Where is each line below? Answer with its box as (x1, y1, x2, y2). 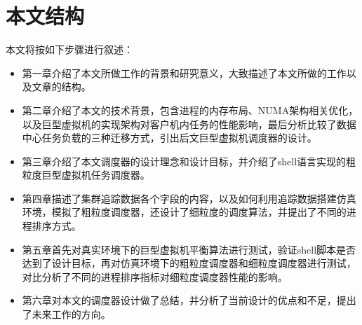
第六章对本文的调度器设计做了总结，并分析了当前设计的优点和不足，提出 (22, 293, 356, 307)
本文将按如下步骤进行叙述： (6, 42, 133, 57)
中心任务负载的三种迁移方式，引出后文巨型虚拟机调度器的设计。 (22, 130, 317, 145)
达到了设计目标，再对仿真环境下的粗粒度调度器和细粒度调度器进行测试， (22, 256, 356, 270)
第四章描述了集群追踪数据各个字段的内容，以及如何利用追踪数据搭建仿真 (22, 191, 356, 205)
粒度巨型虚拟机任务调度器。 (22, 167, 150, 182)
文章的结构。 (32, 79, 91, 94)
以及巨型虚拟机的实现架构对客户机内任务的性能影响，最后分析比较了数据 (22, 116, 356, 131)
